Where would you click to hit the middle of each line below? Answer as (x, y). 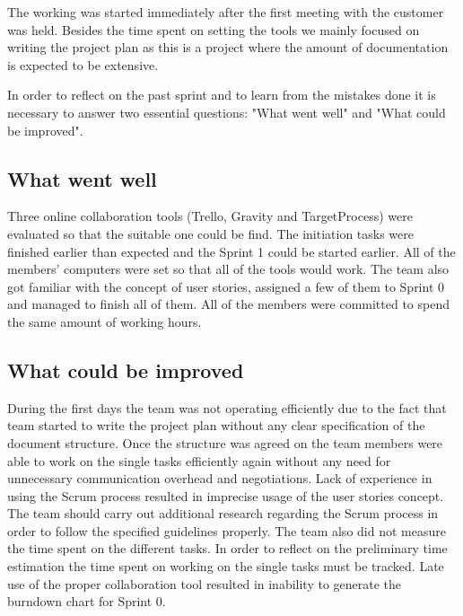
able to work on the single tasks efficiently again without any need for (199, 460)
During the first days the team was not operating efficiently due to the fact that (227, 407)
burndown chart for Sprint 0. (87, 601)
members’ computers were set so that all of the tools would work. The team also (228, 269)
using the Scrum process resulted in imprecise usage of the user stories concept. (226, 495)
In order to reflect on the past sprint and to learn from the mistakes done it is (222, 95)
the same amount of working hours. (105, 321)
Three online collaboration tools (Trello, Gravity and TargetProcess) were (210, 216)
